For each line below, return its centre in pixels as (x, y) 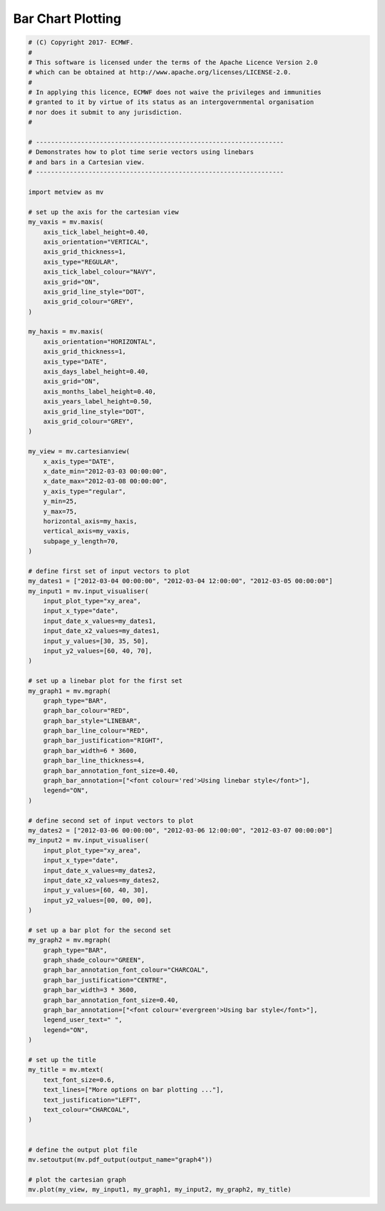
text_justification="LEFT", (92, 1100)
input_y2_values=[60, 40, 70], (98, 651)
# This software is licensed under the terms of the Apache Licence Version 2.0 (173, 62)
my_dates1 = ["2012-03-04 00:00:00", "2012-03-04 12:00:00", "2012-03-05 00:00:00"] (180, 581)
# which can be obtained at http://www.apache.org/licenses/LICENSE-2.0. (160, 72)
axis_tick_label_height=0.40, (96, 232)
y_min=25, (60, 501)
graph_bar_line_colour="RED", (96, 731)
